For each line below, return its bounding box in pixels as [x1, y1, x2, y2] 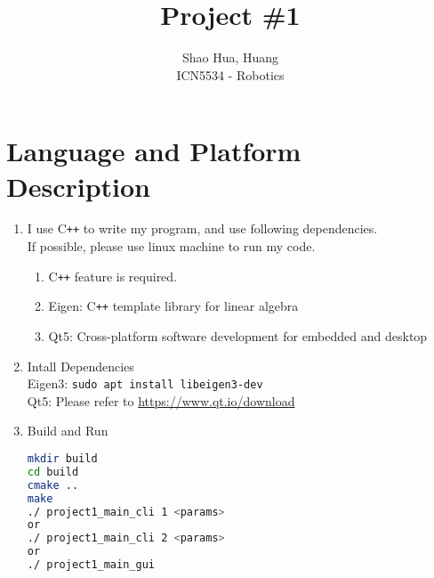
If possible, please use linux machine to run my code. [27, 237, 316, 256]
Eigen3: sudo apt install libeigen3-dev [27, 374, 263, 393]
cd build [27, 465, 79, 478]
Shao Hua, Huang [181, 48, 279, 67]
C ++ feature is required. [48, 266, 178, 285]
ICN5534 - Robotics [176, 65, 285, 84]
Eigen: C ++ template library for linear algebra [48, 297, 299, 315]
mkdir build [27, 452, 98, 466]
